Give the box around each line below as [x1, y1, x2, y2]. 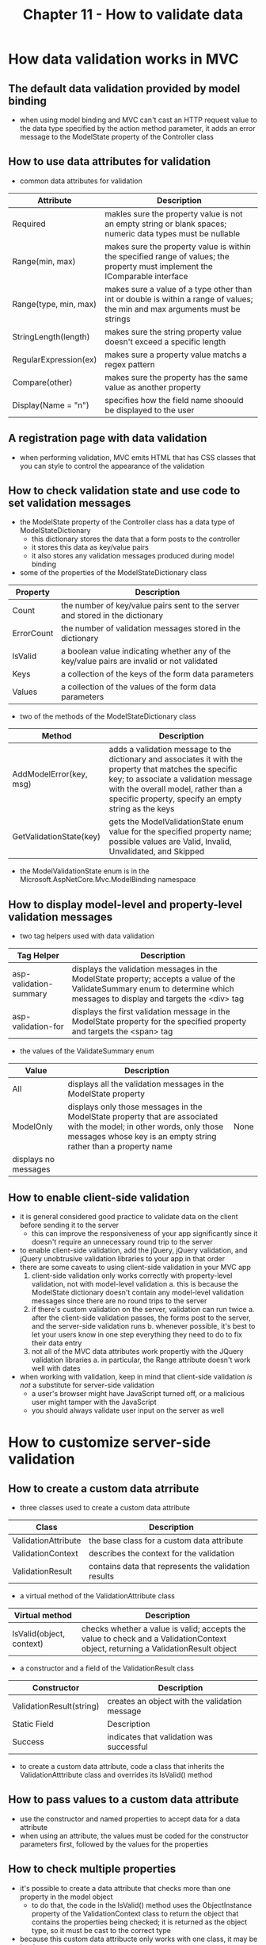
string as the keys [108, 804, 175, 815]
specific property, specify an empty [108, 793, 242, 804]
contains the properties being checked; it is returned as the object [31, 1917, 248, 1927]
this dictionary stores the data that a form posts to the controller [31, 534, 241, 544]
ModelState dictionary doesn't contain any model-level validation [31, 1287, 244, 1298]
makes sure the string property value [104, 326, 242, 337]
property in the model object [19, 1892, 113, 1901]
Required [12, 218, 46, 229]
